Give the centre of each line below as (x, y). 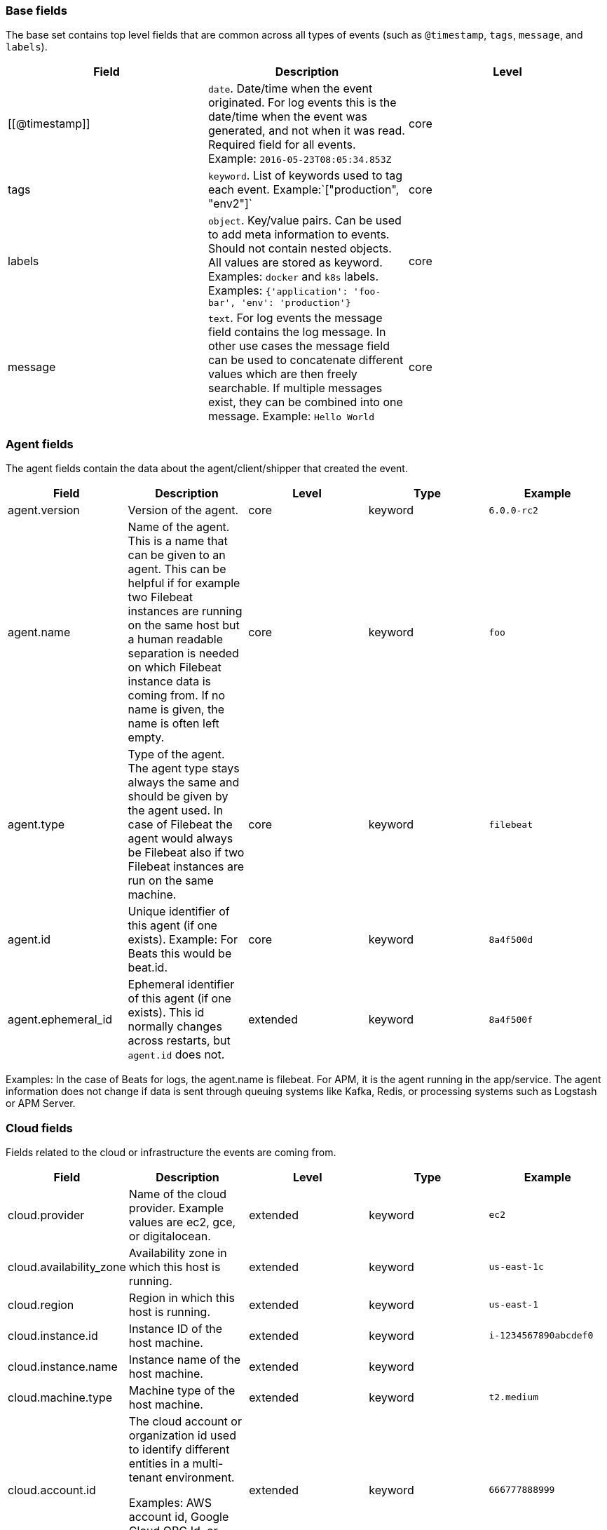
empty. (146, 738)
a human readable (175, 639)
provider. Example (176, 1208)
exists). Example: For (183, 940)
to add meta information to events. (299, 235)
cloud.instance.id (53, 1335)
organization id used (182, 1435)
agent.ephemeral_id (60, 1020)
